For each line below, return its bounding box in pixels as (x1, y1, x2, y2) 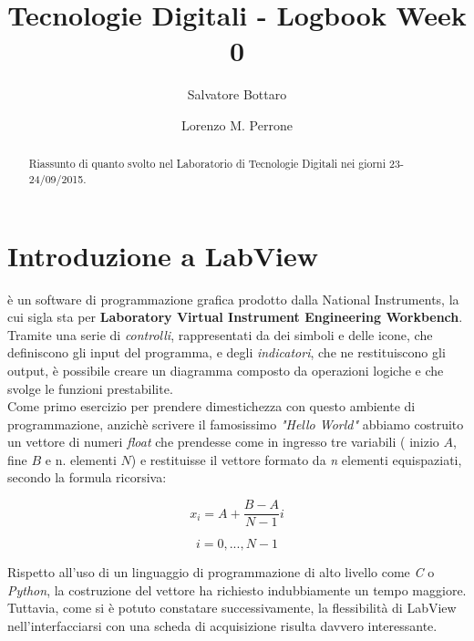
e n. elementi (45, 450, 117, 469)
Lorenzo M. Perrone (181, 115, 293, 134)
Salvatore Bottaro (187, 85, 287, 104)
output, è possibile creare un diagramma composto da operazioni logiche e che (7, 360, 444, 379)
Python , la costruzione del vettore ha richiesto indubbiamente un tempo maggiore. (7, 580, 467, 599)
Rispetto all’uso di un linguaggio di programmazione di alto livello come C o (7, 563, 435, 582)
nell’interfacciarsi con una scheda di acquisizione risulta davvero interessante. (7, 615, 438, 635)
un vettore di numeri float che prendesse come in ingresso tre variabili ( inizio (7, 432, 439, 451)
